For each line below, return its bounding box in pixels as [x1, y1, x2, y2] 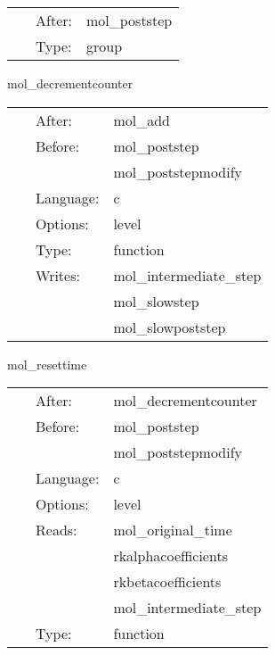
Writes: [36, 264, 80, 286]
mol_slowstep [113, 290, 199, 311]
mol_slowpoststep [113, 316, 226, 337]
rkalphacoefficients [113, 545, 228, 567]
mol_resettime [7, 354, 87, 373]
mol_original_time [113, 519, 232, 541]
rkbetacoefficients [113, 571, 222, 593]
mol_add [113, 109, 170, 130]
